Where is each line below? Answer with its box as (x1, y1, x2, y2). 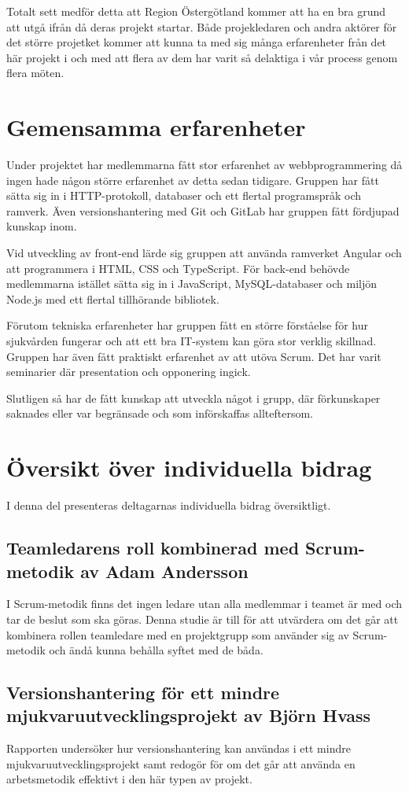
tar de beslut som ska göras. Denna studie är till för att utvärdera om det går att (6, 610, 399, 627)
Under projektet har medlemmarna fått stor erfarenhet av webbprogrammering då (6, 157, 403, 173)
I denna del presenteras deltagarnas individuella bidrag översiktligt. (6, 497, 331, 514)
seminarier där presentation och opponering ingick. (6, 363, 251, 380)
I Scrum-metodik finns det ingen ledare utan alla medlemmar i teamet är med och (6, 595, 403, 612)
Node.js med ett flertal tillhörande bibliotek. (6, 290, 219, 307)
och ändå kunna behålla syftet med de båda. (49, 642, 263, 658)
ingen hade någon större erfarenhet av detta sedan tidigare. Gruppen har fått (6, 171, 379, 188)
